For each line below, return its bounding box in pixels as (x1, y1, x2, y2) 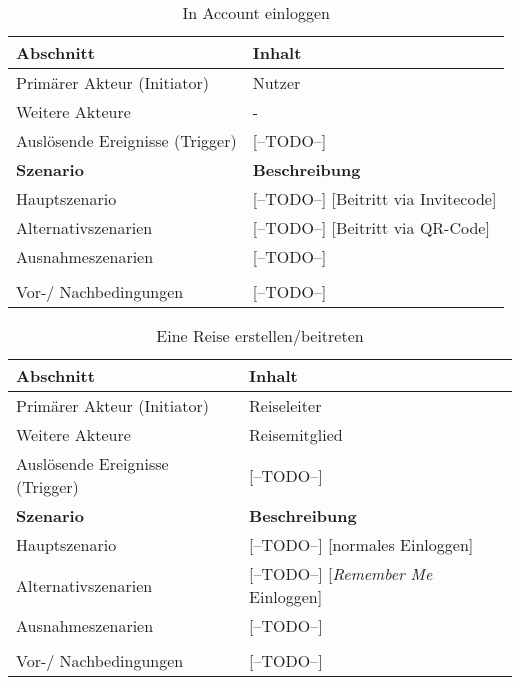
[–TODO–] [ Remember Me (249, 562, 433, 585)
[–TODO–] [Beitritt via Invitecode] (252, 187, 497, 210)
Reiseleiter (249, 394, 322, 417)
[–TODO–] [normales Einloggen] (249, 533, 474, 556)
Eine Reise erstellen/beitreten (156, 324, 364, 347)
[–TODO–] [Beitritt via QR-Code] (252, 216, 490, 239)
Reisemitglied (249, 423, 343, 446)
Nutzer (252, 71, 301, 94)
